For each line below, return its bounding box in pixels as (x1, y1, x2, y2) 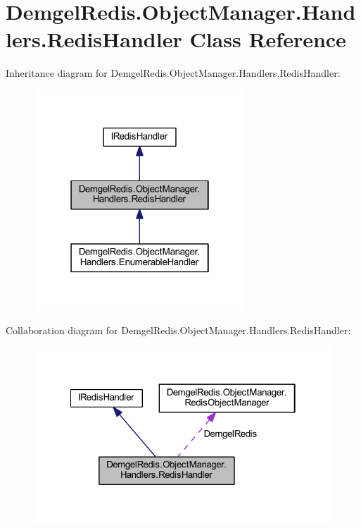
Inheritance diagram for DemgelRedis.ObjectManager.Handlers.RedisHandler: (6, 66, 341, 80)
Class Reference (189, 25, 346, 54)
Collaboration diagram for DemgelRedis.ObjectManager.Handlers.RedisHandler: (6, 322, 351, 337)
